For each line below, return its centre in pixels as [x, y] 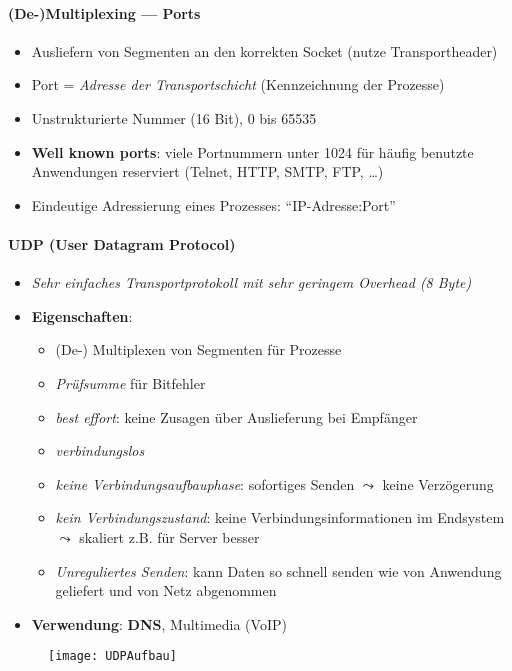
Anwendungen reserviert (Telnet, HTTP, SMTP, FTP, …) [207, 171]
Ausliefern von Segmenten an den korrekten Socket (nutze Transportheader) [264, 50]
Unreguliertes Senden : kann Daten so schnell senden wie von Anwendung [278, 570]
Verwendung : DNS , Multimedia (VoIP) [159, 623]
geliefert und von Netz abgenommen [166, 590]
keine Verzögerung [438, 483]
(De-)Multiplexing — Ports [104, 12]
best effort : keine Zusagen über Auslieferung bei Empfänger [236, 416]
